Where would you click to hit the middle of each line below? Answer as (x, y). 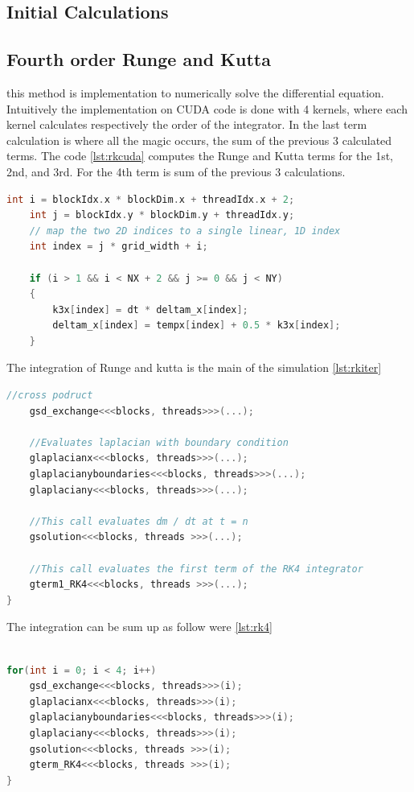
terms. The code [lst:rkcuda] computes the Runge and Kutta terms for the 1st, (200, 156)
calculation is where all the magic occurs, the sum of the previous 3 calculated (199, 140)
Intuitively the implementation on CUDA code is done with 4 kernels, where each (207, 108)
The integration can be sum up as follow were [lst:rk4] (139, 627)
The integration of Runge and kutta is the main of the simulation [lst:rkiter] (194, 367)
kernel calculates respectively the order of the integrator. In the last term (187, 124)
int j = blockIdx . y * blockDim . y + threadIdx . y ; (162, 215)
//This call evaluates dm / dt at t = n (139, 521)
